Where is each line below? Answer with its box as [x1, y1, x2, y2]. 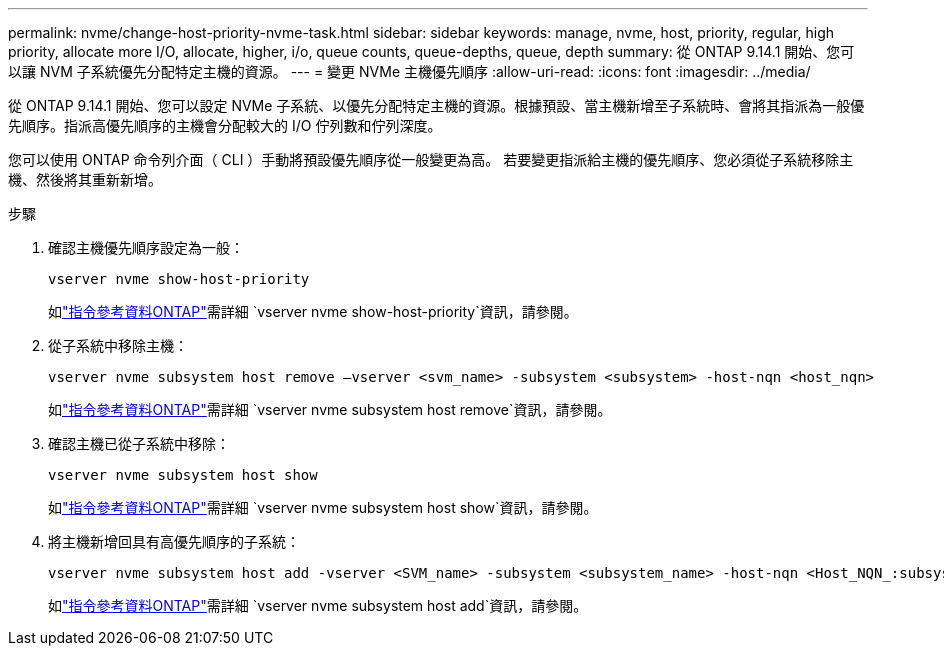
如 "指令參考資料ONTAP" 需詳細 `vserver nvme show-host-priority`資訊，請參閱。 [48, 303, 578, 320]
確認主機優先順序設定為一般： [48, 239, 244, 256]
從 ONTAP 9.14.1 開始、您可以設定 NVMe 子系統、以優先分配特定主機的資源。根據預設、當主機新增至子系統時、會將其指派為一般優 [8, 97, 865, 114]
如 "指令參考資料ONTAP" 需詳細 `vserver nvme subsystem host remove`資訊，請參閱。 [48, 401, 612, 418]
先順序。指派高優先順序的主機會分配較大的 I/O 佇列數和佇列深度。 [8, 117, 442, 134]
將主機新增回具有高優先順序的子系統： [48, 533, 300, 550]
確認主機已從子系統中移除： [48, 435, 230, 452]
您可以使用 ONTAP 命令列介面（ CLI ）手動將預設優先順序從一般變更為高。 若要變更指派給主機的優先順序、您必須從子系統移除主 [8, 151, 854, 168]
